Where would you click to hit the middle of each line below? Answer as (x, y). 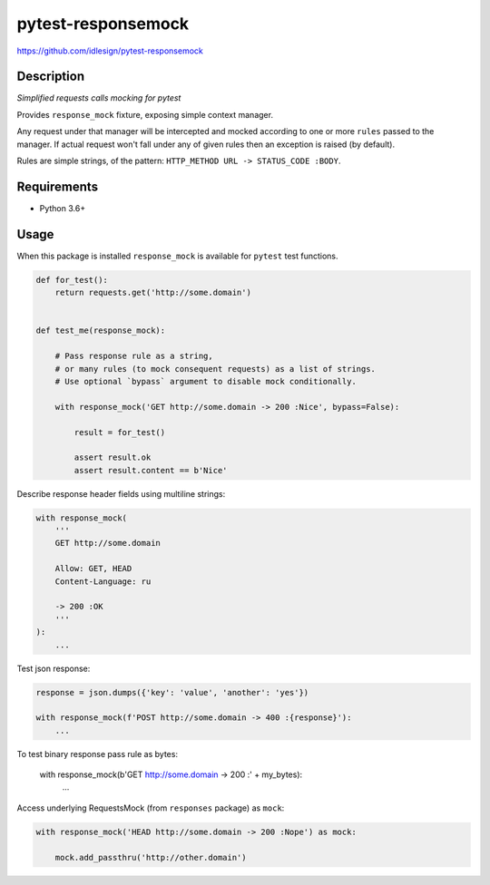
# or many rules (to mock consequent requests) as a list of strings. (216, 369)
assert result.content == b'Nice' (151, 470)
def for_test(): (72, 280)
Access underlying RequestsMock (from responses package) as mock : (151, 808)
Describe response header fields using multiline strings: (121, 493)
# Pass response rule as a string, (134, 356)
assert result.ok (113, 457)
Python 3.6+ (63, 208)
